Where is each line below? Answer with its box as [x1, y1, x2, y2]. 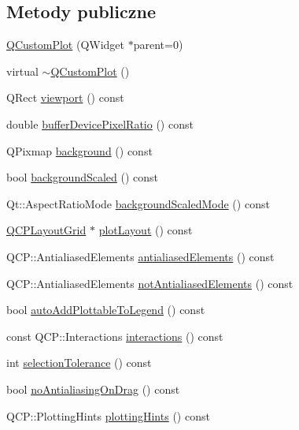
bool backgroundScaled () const [6, 169, 159, 185]
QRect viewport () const [6, 89, 124, 106]
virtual [6, 62, 39, 79]
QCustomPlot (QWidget [6, 36, 125, 53]
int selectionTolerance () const [6, 354, 152, 371]
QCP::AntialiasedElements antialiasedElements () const [6, 248, 275, 264]
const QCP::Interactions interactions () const [6, 327, 223, 344]
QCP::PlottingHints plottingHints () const [6, 407, 210, 424]
